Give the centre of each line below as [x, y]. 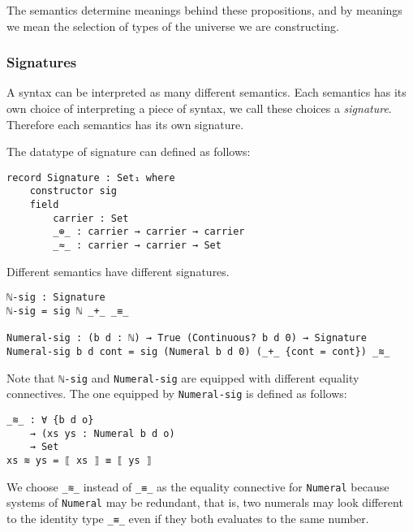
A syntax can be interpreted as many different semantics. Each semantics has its [206, 92]
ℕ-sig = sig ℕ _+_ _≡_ [68, 311]
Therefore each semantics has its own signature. [125, 124]
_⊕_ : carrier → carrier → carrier [149, 232]
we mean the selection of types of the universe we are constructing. [173, 26]
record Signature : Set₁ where [91, 177]
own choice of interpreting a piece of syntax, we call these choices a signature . [199, 108]
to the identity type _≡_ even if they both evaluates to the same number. [188, 518]
